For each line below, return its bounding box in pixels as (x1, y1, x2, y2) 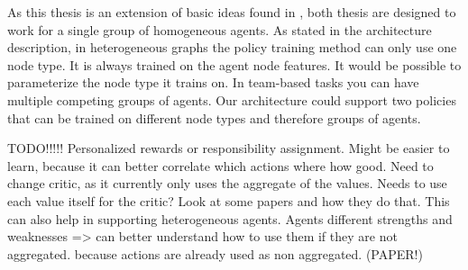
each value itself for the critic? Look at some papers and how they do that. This (7, 191, 450, 210)
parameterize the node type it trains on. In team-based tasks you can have (7, 73, 419, 92)
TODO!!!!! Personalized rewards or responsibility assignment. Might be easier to (7, 139, 450, 157)
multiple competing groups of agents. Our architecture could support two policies (7, 90, 456, 109)
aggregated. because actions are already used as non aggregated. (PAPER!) (7, 244, 423, 263)
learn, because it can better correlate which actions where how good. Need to (7, 156, 434, 175)
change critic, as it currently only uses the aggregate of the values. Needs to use (7, 174, 447, 193)
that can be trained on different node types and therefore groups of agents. (7, 108, 421, 127)
